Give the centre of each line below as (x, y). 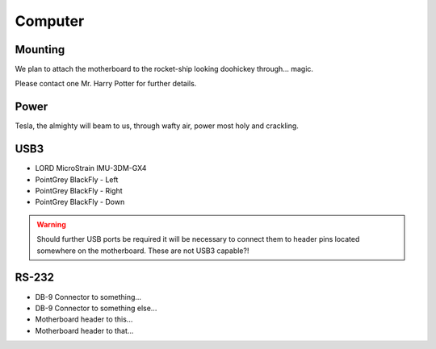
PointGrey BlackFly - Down (80, 202)
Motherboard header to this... (84, 319)
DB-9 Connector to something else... (96, 308)
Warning (51, 224)
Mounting (40, 50)
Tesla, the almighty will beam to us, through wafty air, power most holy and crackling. (157, 126)
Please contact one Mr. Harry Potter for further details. (106, 84)
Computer (50, 21)
